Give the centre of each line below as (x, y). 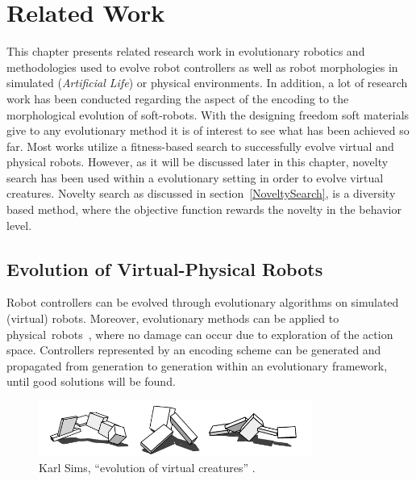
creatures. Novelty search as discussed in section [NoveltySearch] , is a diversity (201, 193)
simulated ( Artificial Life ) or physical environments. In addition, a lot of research (207, 83)
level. (19, 225)
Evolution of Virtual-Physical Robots (165, 268)
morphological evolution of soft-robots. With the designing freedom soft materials (208, 114)
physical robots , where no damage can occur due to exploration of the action (200, 334)
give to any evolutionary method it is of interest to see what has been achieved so (208, 130)
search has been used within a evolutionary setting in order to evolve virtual (195, 177)
